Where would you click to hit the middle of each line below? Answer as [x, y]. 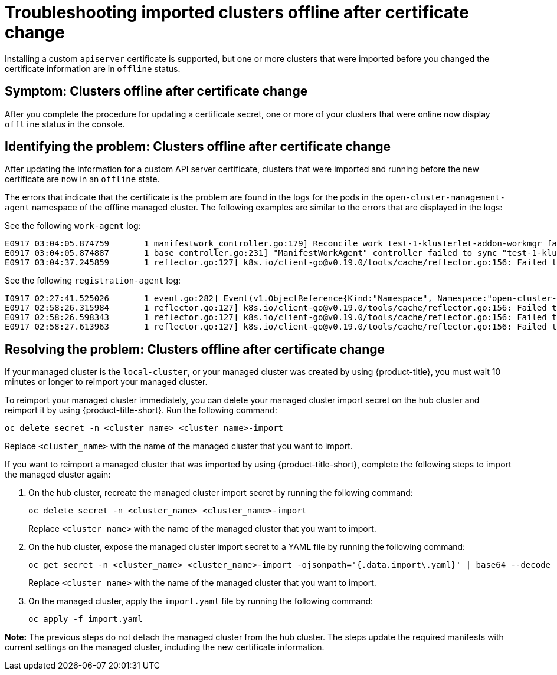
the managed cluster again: [58, 475]
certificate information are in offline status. [93, 68]
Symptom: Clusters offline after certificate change [156, 91]
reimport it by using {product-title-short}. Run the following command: [141, 410]
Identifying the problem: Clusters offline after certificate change [198, 147]
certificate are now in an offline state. [82, 179]
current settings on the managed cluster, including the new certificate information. [165, 647]
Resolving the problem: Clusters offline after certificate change [195, 349]
